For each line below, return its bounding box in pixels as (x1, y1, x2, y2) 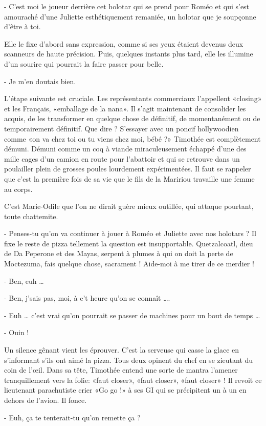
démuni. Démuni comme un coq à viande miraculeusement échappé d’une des (4, 143, 247, 154)
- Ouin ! (4, 327, 29, 338)
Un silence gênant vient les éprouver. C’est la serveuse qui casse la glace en (4, 344, 239, 355)
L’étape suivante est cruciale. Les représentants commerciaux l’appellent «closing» (4, 93, 262, 104)
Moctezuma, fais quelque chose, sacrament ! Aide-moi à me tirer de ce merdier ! (4, 258, 254, 269)
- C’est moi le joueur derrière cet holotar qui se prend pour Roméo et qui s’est (4, 1, 250, 11)
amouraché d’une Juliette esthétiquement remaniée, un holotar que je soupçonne (4, 11, 256, 22)
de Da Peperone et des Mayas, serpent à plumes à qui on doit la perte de (4, 248, 233, 259)
